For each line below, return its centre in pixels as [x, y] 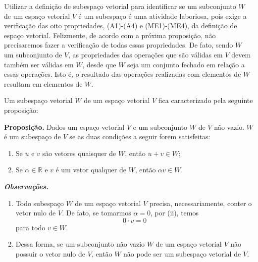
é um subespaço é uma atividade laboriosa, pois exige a [162, 16]
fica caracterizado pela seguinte [206, 100]
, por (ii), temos [175, 213]
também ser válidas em [39, 64]
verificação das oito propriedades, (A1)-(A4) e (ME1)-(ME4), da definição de [121, 26]
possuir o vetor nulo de [51, 253]
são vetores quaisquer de [79, 153]
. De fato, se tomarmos [97, 213]
